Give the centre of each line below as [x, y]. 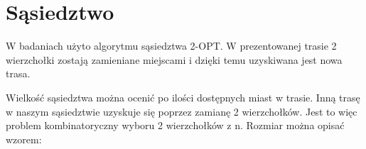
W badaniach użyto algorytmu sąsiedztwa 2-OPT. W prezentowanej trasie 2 [171, 46]
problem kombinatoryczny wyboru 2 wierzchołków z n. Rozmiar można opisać [175, 125]
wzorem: [24, 139]
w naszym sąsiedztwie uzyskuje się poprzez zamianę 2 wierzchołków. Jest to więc [182, 111]
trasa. [18, 73]
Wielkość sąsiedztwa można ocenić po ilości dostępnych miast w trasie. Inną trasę [183, 97]
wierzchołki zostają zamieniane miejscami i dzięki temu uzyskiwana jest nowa [174, 59]
